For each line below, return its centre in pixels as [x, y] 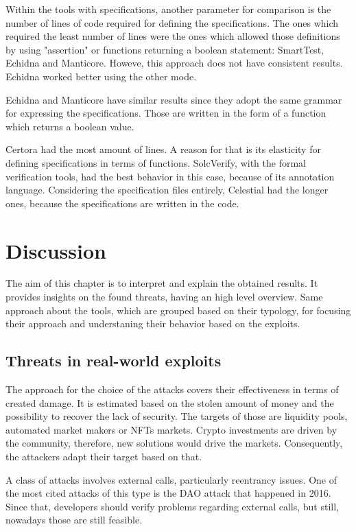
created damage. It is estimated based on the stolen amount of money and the [170, 402]
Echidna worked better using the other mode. [101, 76]
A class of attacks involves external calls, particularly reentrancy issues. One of [171, 479]
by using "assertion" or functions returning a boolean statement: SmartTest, [165, 49]
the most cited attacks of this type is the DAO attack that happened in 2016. [168, 493]
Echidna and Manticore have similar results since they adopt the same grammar [174, 99]
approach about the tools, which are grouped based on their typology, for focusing [178, 310]
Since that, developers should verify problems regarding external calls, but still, [172, 506]
